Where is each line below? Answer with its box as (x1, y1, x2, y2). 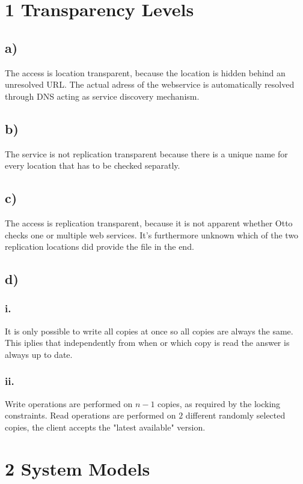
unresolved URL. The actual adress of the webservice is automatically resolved (5, 78, 295, 91)
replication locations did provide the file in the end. (5, 240, 194, 253)
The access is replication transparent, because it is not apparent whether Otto (5, 216, 293, 229)
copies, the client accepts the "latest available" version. (5, 420, 206, 433)
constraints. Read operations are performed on (5, 409, 176, 422)
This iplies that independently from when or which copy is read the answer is (5, 336, 290, 349)
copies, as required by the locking (158, 397, 281, 410)
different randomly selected (185, 409, 286, 422)
